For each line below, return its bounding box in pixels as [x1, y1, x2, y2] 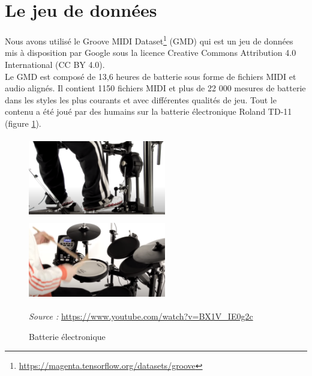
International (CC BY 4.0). [5, 58, 105, 70]
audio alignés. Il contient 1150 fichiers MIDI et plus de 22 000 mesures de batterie [5, 82, 306, 94]
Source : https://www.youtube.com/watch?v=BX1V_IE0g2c [29, 310, 253, 323]
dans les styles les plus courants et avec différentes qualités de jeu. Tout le [5, 93, 277, 106]
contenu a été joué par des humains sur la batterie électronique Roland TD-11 [5, 105, 292, 118]
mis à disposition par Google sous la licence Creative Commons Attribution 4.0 [5, 46, 296, 59]
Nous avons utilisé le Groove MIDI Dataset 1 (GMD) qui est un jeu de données [5, 33, 293, 47]
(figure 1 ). [5, 117, 41, 129]
